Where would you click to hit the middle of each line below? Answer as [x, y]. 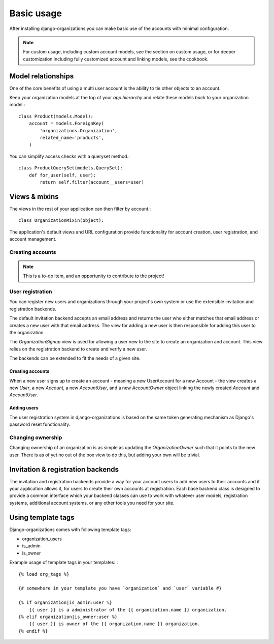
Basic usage [36, 13]
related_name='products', [72, 138]
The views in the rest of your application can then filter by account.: [80, 209]
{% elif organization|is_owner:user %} [68, 617]
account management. [33, 239]
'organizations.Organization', [79, 130]
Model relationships [42, 76]
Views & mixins [34, 197]
